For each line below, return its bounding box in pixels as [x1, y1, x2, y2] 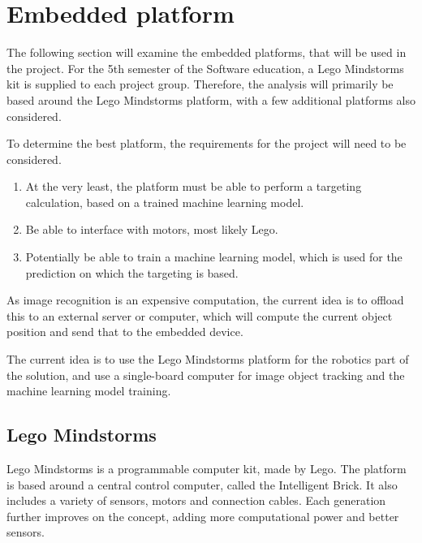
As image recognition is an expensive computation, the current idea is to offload [6, 291, 404, 308]
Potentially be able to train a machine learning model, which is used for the [25, 248, 403, 265]
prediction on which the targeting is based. [25, 264, 239, 281]
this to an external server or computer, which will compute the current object [6, 307, 393, 324]
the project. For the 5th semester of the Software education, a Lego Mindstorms [6, 59, 404, 76]
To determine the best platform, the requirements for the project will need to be [6, 135, 407, 152]
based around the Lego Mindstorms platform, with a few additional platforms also [6, 91, 416, 108]
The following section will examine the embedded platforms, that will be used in [6, 44, 407, 61]
